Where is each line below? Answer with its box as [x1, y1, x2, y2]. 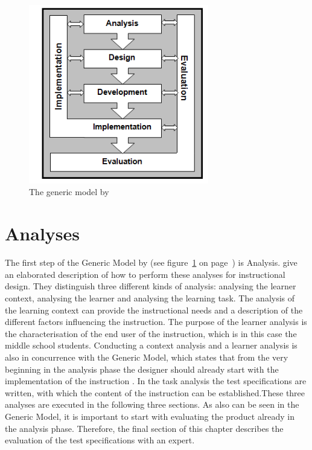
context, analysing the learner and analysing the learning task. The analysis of [5, 291, 295, 304]
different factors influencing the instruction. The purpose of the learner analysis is [5, 315, 307, 328]
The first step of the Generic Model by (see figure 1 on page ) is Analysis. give [5, 256, 298, 269]
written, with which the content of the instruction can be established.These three [5, 386, 305, 399]
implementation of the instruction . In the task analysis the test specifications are [5, 374, 307, 387]
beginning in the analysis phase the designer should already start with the [5, 362, 279, 375]
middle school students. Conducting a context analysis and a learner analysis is [5, 339, 298, 352]
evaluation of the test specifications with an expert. [5, 434, 195, 446]
